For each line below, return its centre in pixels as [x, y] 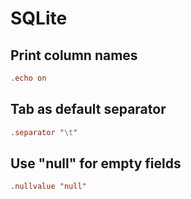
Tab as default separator [88, 109]
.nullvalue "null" [48, 187]
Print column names [74, 55]
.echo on [28, 78]
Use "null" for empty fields [96, 163]
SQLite [39, 18]
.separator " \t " [44, 132]
